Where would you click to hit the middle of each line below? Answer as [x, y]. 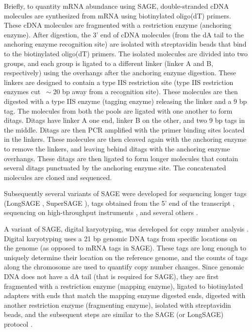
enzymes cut [22, 91]
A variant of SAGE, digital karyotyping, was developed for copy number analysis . [126, 229]
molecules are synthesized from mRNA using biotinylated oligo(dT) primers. [118, 15]
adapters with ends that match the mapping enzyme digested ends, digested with [125, 295]
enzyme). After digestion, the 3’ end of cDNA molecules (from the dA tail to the [124, 34]
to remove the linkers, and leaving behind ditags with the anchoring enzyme [117, 148]
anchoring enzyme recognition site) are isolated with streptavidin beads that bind [125, 44]
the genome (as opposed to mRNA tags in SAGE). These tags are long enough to [125, 248]
